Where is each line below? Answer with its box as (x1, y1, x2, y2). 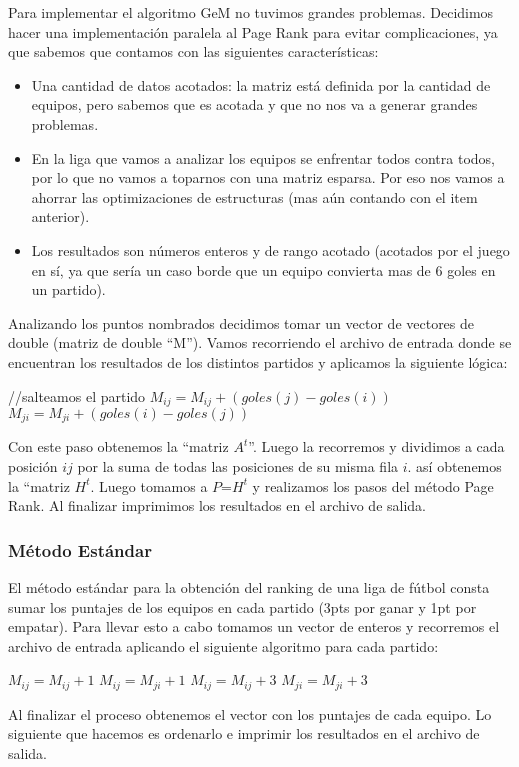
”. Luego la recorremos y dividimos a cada (248, 436, 505, 457)
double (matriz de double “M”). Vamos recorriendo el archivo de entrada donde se (8, 332, 512, 353)
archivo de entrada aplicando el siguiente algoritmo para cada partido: (8, 635, 439, 656)
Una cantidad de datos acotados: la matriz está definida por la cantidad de (31, 74, 491, 95)
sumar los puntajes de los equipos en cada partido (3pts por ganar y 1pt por (8, 596, 477, 617)
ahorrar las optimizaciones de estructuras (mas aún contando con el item (31, 186, 478, 207)
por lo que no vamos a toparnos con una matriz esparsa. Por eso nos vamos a (31, 167, 505, 188)
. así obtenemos (407, 456, 502, 476)
